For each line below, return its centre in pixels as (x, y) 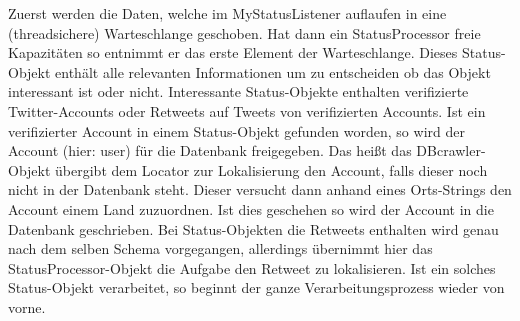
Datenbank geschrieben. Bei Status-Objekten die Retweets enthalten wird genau (253, 228)
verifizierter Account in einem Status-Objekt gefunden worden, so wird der (236, 130)
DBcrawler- (451, 150)
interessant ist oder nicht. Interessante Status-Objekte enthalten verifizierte (238, 91)
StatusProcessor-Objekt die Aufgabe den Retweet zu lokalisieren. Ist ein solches (252, 267)
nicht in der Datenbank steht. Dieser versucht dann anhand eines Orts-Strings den (260, 189)
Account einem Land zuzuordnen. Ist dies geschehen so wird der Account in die (251, 208)
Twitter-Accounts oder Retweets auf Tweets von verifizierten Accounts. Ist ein (247, 110)
